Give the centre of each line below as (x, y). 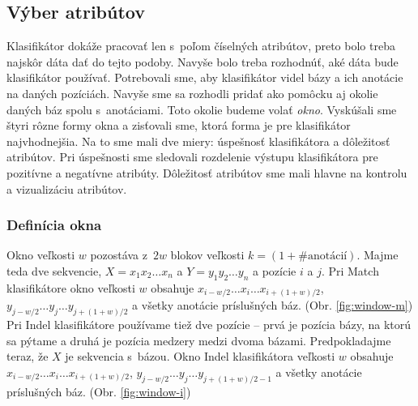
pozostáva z (119, 255)
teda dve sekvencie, (54, 270)
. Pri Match (350, 270)
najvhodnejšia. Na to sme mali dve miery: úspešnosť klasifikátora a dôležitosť (198, 141)
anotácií (327, 256)
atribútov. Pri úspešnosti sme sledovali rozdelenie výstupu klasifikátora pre (192, 157)
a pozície (275, 270)
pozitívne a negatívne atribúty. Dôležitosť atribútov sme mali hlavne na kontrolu (207, 172)
